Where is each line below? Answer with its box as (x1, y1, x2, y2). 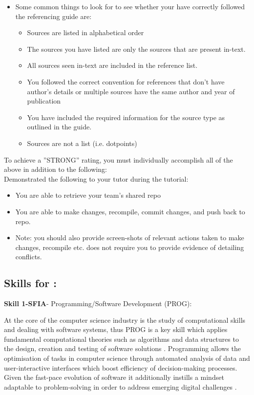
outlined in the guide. (27, 122, 92, 132)
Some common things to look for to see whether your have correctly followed (15, 1, 245, 11)
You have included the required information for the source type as (27, 112, 225, 122)
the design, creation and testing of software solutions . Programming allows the (4, 343, 241, 353)
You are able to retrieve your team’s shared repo (15, 190, 161, 200)
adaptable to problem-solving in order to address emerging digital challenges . (4, 381, 237, 392)
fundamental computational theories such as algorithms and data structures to (4, 333, 239, 344)
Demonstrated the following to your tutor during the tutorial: (4, 173, 189, 184)
